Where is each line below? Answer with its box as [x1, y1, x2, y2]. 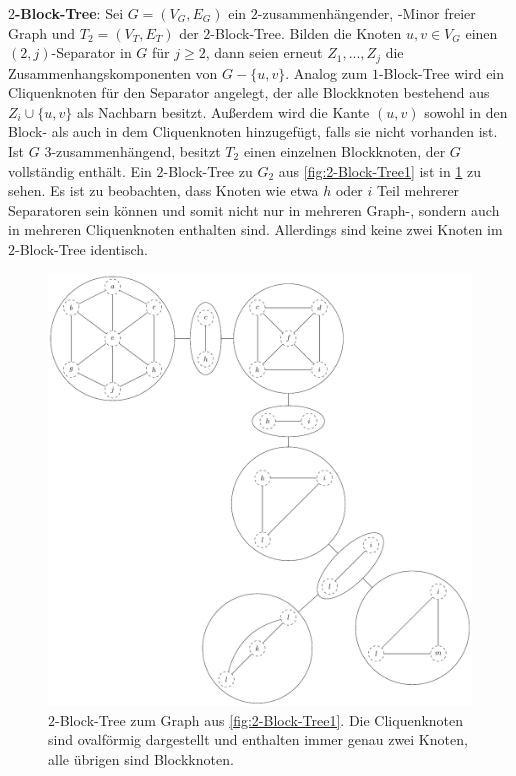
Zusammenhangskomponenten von [8, 62, 218, 83]
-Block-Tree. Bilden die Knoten [210, 22, 402, 43]
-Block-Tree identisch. [15, 238, 148, 259]
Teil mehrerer [376, 180, 460, 201]
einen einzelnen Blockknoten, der [243, 141, 446, 162]
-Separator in [51, 42, 132, 63]
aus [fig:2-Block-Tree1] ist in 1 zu [278, 160, 482, 181]
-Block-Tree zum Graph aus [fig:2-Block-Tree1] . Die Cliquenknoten [55, 709, 464, 730]
